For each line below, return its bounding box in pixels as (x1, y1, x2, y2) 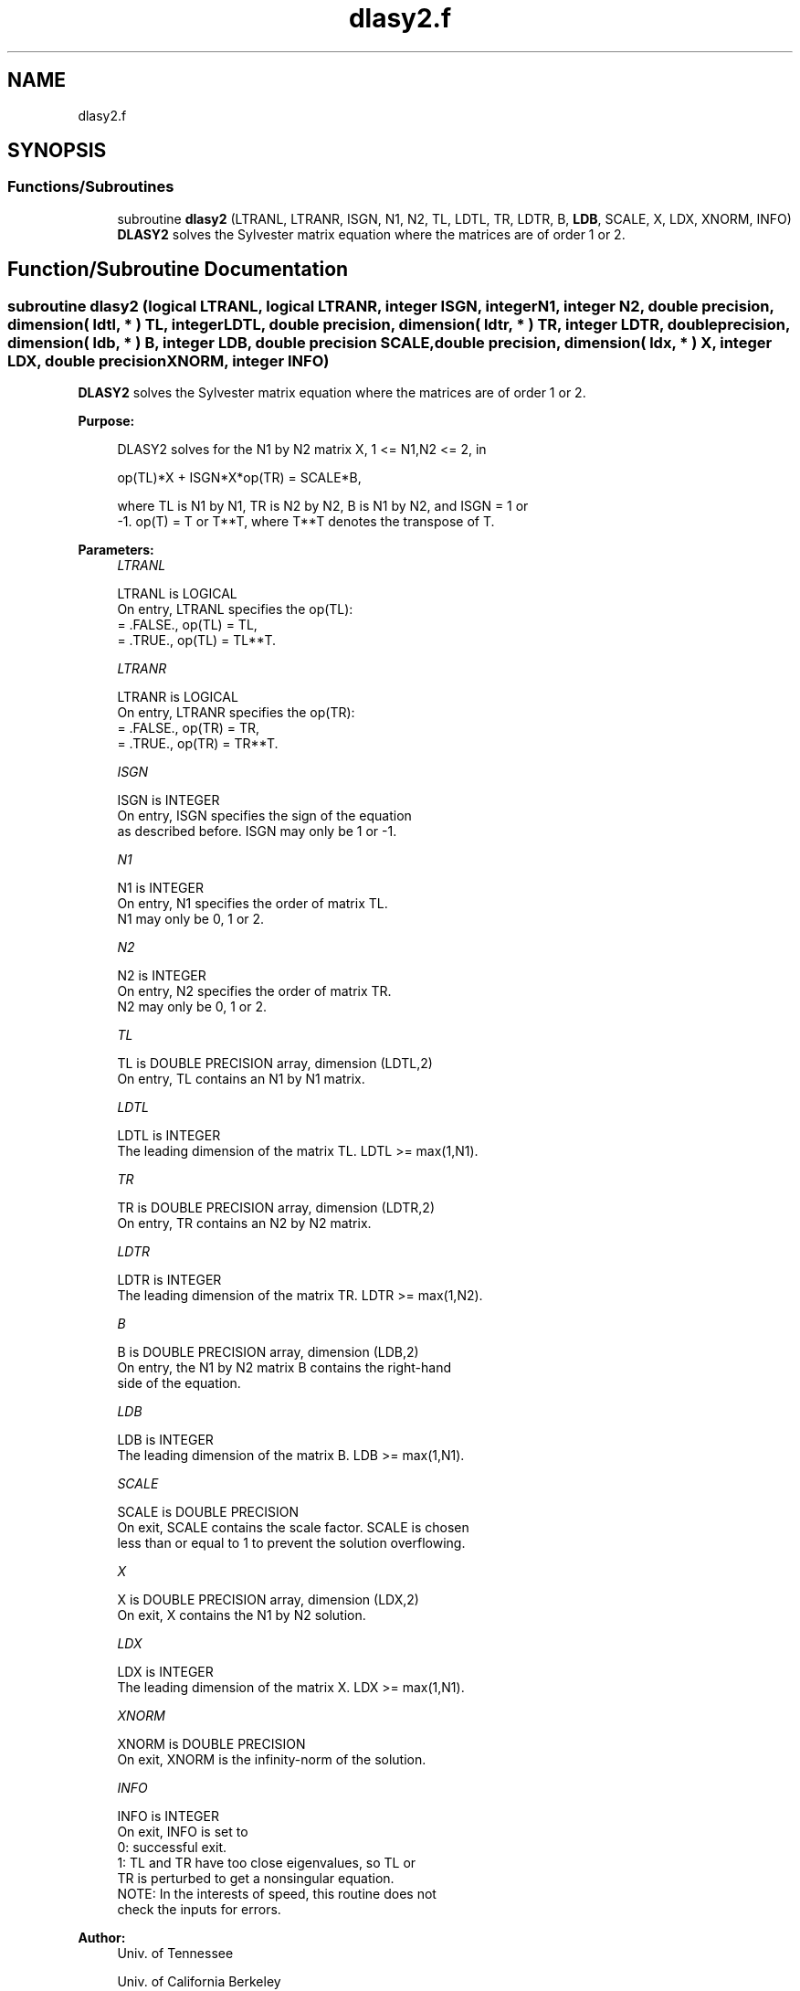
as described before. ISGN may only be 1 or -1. (117, 823, 397, 840)
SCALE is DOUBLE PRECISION (117, 1504, 299, 1520)
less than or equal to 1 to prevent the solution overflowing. (117, 1535, 466, 1551)
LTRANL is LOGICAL (117, 586, 237, 602)
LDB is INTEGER (117, 1432, 214, 1448)
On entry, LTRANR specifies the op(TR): (117, 704, 355, 721)
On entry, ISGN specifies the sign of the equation (117, 808, 412, 824)
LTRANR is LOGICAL (117, 689, 238, 705)
